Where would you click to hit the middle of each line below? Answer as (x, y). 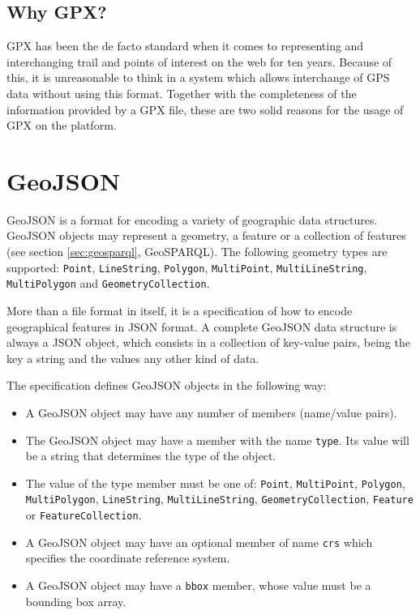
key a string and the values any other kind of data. (133, 358)
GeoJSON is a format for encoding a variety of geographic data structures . (192, 219)
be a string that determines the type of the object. (151, 456)
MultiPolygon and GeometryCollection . (108, 283)
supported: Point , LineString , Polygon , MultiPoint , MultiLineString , (187, 267)
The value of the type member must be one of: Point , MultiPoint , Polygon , (215, 483)
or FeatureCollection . (84, 515)
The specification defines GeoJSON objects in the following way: (167, 385)
